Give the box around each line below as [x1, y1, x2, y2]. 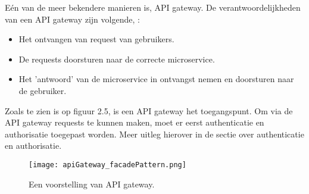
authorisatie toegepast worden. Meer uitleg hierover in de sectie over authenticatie [5, 127, 304, 140]
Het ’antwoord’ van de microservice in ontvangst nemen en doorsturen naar [18, 73, 294, 85]
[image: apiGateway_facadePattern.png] [29, 160, 186, 169]
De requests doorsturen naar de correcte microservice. [18, 52, 215, 65]
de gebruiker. [18, 84, 67, 96]
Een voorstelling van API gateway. [29, 177, 155, 190]
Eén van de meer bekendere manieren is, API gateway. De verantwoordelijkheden [5, 1, 301, 13]
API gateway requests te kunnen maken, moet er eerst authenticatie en [5, 116, 264, 129]
